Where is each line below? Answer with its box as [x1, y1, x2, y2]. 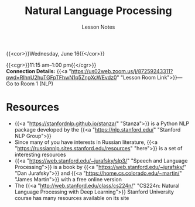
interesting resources [14, 151, 66, 158]
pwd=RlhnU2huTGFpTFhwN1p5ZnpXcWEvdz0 [6, 74, 117, 81]
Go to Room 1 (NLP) [6, 80, 54, 87]
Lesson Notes [81, 23, 115, 30]
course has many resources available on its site [14, 194, 129, 201]
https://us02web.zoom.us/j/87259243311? [71, 67, 173, 74]
